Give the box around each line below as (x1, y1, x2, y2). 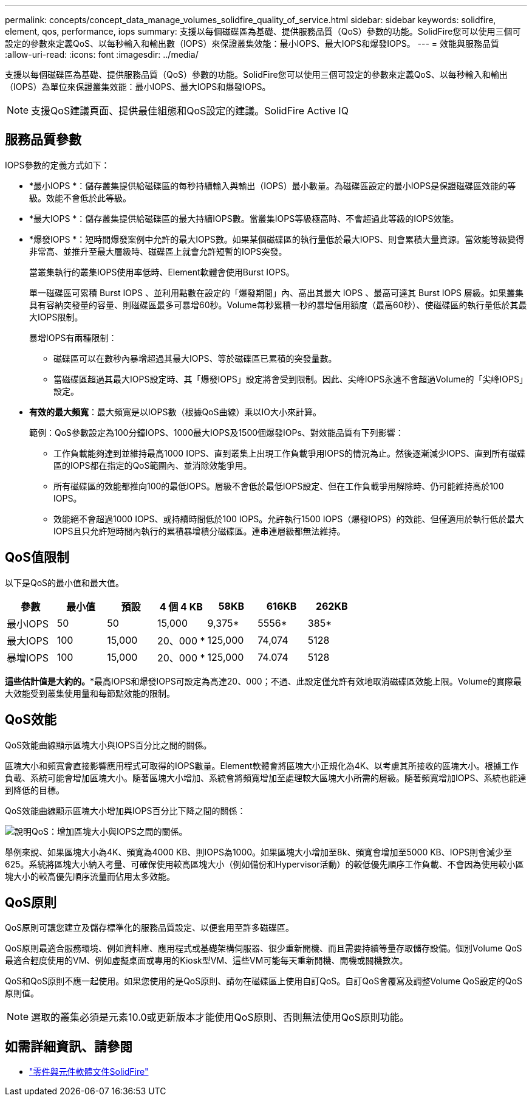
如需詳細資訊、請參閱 (5, 1038, 132, 1054)
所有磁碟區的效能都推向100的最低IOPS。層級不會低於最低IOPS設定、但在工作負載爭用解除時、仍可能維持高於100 (53, 480, 504, 491)
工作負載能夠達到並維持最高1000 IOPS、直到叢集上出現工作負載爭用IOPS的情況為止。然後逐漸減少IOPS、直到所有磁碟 (53, 447, 526, 458)
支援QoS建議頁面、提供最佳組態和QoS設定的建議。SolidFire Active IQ (31, 105, 349, 117)
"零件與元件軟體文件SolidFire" (29, 1066, 149, 1077)
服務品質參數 (5, 132, 81, 148)
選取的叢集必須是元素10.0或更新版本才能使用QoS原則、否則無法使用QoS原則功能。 (31, 1011, 409, 1024)
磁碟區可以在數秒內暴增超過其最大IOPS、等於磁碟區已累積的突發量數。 (53, 353, 337, 364)
